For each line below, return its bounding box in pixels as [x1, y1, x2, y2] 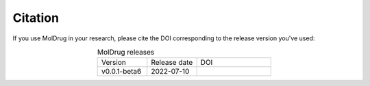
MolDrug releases [97, 48, 155, 57]
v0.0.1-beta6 [101, 67, 142, 76]
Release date [151, 58, 193, 68]
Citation [12, 10, 60, 25]
